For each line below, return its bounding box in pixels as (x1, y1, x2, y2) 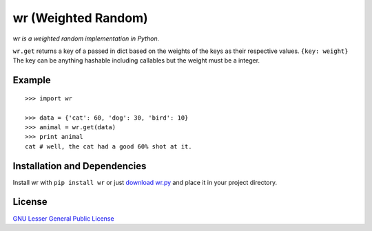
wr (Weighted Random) (12, 10, 148, 25)
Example (12, 74, 51, 86)
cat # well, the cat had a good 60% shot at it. (25, 142, 192, 151)
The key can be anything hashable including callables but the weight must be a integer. (12, 56, 260, 65)
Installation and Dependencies (12, 160, 147, 172)
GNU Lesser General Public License (12, 214, 114, 223)
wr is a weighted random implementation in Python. (12, 34, 160, 43)
